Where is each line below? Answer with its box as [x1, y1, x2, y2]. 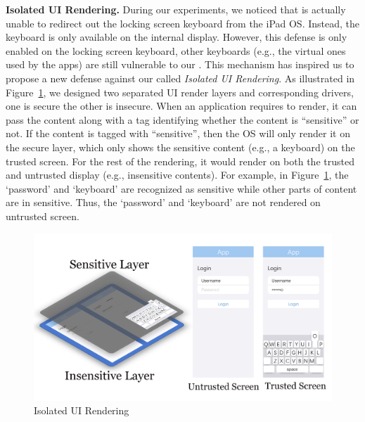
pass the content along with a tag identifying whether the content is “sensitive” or [6, 112, 359, 127]
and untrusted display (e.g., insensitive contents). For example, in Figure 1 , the [6, 167, 349, 182]
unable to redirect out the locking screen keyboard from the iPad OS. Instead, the [6, 15, 360, 30]
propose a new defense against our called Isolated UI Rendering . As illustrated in [6, 70, 355, 85]
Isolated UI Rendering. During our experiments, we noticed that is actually [6, 2, 346, 16]
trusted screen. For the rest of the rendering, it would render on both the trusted [6, 153, 354, 168]
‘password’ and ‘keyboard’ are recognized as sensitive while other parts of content [6, 181, 357, 196]
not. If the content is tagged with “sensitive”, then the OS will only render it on [6, 126, 350, 141]
